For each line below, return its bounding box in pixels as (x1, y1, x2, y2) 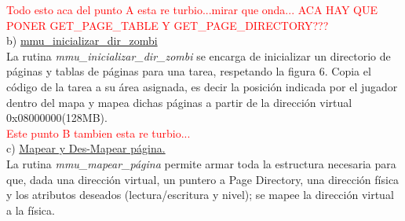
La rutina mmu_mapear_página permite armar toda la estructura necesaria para (6, 155, 396, 171)
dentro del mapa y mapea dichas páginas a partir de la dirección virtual (6, 94, 352, 110)
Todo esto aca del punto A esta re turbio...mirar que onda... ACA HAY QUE (6, 2, 378, 17)
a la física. (6, 201, 55, 218)
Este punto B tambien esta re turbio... (6, 124, 191, 141)
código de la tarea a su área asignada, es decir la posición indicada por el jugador (6, 78, 398, 94)
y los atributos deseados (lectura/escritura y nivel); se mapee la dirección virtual (6, 186, 394, 203)
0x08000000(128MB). (6, 109, 108, 126)
